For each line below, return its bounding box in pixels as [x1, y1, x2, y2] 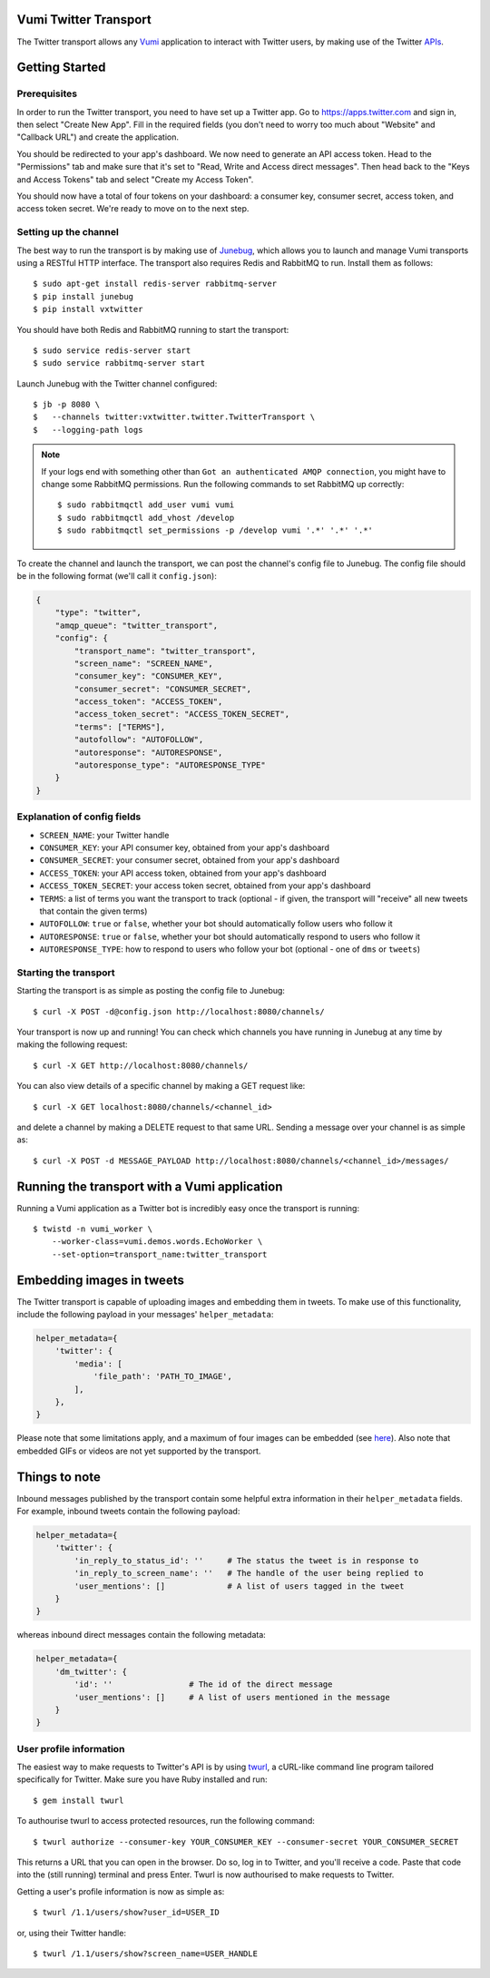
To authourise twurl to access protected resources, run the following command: [16, 1816, 315, 1826]
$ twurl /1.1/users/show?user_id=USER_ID [33, 1907, 220, 1918]
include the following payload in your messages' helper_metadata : [16, 1309, 274, 1320]
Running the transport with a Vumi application [16, 1179, 283, 1194]
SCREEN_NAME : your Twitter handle [39, 829, 170, 840]
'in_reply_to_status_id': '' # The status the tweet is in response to [73, 1555, 419, 1565]
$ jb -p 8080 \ [33, 399, 101, 410]
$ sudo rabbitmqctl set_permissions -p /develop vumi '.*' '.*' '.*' [57, 525, 374, 535]
